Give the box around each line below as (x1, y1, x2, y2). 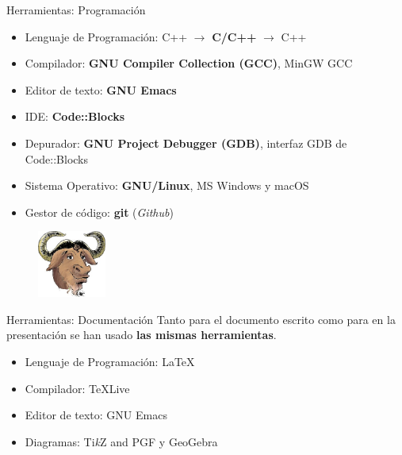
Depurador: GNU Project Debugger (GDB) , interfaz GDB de (25, 134, 347, 151)
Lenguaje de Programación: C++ (25, 28, 188, 44)
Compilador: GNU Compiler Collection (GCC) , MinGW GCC (25, 55, 353, 71)
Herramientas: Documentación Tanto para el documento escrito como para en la (6, 310, 396, 327)
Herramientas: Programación (6, 2, 146, 17)
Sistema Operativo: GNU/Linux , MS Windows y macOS (25, 177, 309, 194)
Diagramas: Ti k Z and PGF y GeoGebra (25, 433, 218, 449)
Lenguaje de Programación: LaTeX (25, 353, 195, 369)
